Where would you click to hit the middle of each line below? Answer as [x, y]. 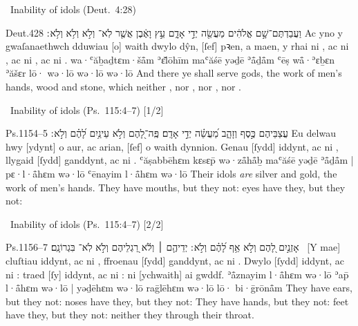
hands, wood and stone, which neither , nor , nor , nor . [124, 86]
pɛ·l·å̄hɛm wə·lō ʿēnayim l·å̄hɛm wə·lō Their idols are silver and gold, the [171, 173]
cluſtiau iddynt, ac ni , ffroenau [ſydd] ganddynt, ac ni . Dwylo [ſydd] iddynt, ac [175, 260]
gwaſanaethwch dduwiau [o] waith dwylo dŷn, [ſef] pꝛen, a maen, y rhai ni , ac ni [177, 46]
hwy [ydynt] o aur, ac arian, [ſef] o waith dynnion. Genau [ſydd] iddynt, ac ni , [172, 146]
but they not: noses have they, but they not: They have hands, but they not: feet [177, 301]
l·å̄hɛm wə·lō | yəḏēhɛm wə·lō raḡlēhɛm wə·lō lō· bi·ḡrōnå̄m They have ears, [179, 288]
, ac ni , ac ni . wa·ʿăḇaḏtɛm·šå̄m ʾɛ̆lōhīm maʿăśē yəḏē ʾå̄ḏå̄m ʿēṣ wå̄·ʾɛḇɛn [170, 59]
